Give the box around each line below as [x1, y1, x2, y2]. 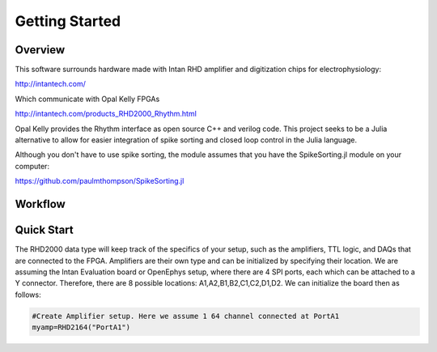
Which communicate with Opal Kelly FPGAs [15, 94, 160, 104]
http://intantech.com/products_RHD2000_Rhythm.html [15, 109, 197, 119]
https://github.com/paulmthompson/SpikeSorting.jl [15, 176, 185, 186]
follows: [15, 290, 41, 299]
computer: [15, 161, 50, 171]
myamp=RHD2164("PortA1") [32, 323, 131, 332]
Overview [15, 43, 66, 57]
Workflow [15, 197, 66, 210]
